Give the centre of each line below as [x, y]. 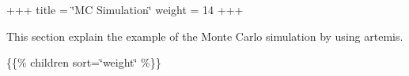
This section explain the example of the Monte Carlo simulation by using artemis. [205, 36]
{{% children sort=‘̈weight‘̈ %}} [84, 62]
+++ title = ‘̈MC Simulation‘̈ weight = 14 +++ [125, 9]
